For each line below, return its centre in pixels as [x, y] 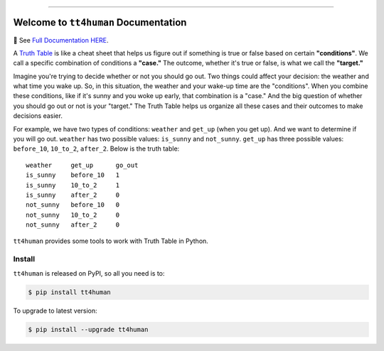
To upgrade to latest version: [55, 310]
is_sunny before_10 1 [73, 175]
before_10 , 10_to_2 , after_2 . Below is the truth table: [96, 148]
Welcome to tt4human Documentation [100, 22]
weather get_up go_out [82, 165]
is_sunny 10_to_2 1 [73, 185]
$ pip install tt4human [70, 292]
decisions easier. [38, 116]
